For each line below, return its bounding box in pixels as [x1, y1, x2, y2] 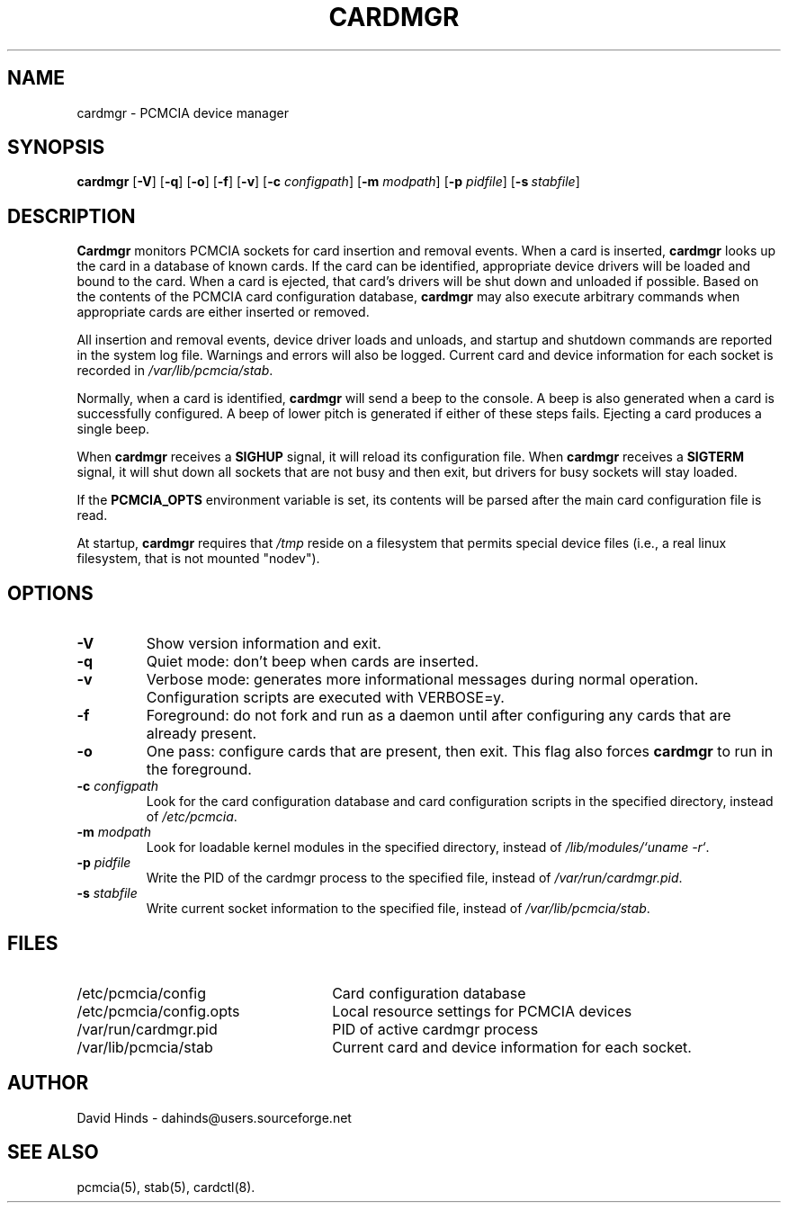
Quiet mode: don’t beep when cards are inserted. [146, 652, 479, 671]
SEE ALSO [7, 1141, 99, 1164]
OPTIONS [7, 581, 94, 605]
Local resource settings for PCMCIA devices [332, 1001, 632, 1020]
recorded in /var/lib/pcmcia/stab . [76, 363, 273, 379]
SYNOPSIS [7, 136, 105, 159]
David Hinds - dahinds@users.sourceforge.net [76, 1109, 352, 1125]
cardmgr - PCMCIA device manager [76, 104, 289, 121]
